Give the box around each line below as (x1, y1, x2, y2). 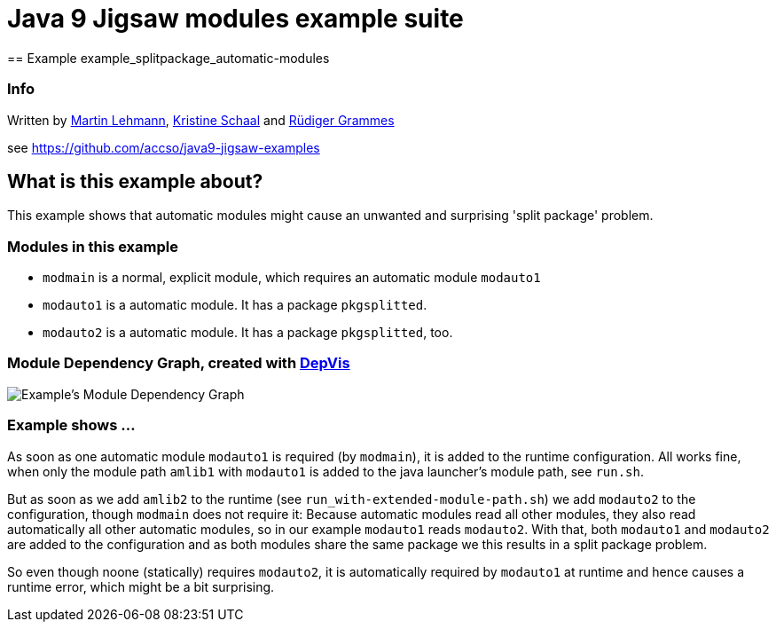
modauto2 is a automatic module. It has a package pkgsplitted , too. (43, 325, 453, 341)
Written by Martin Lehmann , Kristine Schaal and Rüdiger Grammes (7, 112, 395, 128)
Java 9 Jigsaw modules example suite (7, 4, 464, 34)
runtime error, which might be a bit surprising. (7, 578, 275, 594)
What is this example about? (7, 169, 263, 193)
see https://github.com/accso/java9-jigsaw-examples (7, 139, 320, 155)
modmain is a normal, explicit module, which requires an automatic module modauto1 (43, 270, 541, 286)
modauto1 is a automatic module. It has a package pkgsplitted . (43, 297, 427, 313)
